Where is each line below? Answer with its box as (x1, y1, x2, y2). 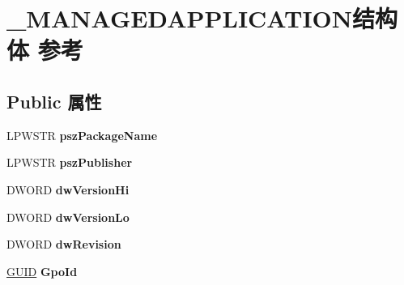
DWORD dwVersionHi (6, 181, 130, 198)
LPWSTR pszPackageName (6, 126, 158, 143)
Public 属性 (6, 88, 102, 113)
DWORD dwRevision (6, 236, 121, 253)
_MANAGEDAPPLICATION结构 (6, 2, 398, 35)
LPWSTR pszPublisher (6, 154, 133, 171)
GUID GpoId (6, 262, 78, 279)
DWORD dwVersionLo (6, 208, 130, 225)
